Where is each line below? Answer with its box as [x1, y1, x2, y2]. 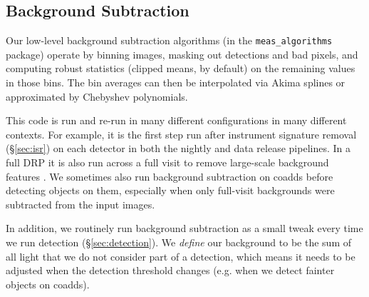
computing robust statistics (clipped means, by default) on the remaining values [6, 61, 355, 76]
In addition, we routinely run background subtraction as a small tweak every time [6, 221, 363, 236]
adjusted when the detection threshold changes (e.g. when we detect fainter [6, 263, 335, 278]
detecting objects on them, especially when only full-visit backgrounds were [6, 183, 335, 198]
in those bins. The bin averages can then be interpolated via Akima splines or [6, 75, 345, 90]
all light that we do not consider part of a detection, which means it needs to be [6, 248, 355, 263]
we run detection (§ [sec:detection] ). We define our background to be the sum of [6, 234, 351, 249]
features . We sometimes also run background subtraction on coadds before [6, 168, 333, 183]
